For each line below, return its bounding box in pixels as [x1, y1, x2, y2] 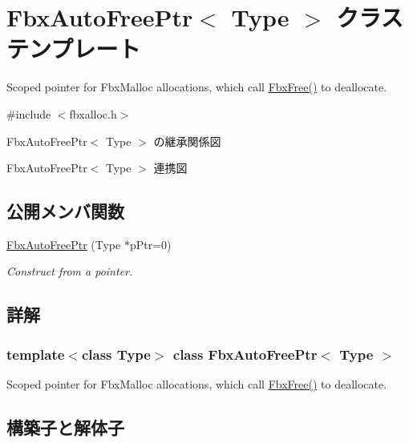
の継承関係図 [153, 132, 221, 149]
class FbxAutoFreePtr [172, 344, 318, 364]
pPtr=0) [129, 236, 172, 252]
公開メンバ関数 [6, 199, 124, 224]
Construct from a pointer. [6, 263, 133, 280]
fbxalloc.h [69, 105, 117, 122]
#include [6, 105, 51, 122]
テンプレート [6, 32, 141, 65]
